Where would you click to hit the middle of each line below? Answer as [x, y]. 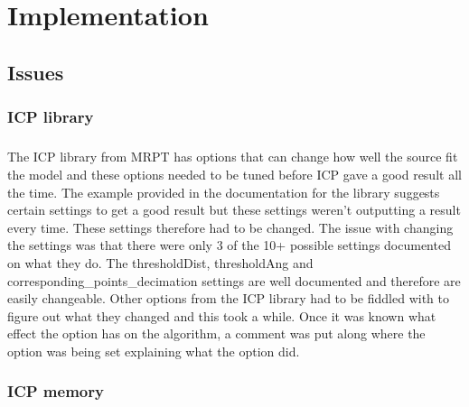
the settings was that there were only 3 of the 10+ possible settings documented [229, 245]
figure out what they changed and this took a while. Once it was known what [222, 315]
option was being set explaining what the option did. [154, 351]
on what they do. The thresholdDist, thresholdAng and [160, 262]
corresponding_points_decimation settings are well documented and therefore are [234, 280]
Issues [36, 72]
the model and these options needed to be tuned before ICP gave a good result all [234, 174]
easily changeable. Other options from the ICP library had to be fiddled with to [228, 298]
